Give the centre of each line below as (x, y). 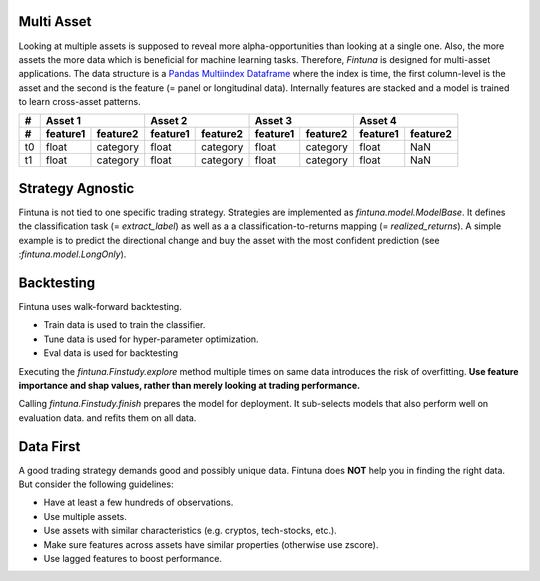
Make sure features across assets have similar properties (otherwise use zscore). (211, 544)
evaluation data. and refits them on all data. (107, 417)
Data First (49, 446)
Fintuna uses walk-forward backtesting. (100, 307)
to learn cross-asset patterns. (79, 102)
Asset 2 (169, 121)
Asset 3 (273, 121)
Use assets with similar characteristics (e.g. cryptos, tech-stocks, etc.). (190, 531)
